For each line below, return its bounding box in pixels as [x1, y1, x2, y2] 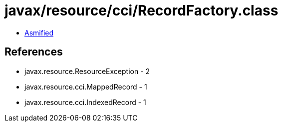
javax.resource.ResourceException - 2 [24, 66, 150, 75]
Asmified [24, 28, 54, 37]
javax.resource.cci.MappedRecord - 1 [24, 82, 147, 91]
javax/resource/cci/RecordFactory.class [4, 2, 279, 19]
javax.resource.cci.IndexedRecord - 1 [24, 97, 146, 106]
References [4, 45, 63, 58]
